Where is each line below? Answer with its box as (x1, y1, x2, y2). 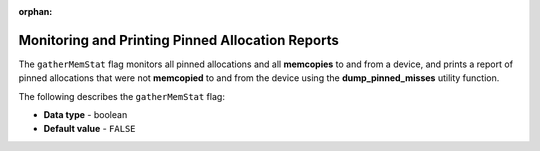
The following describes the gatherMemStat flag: (18, 90, 225, 102)
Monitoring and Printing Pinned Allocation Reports (18, 31, 339, 49)
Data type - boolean (43, 109, 128, 121)
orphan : (18, 6, 53, 17)
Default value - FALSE (43, 123, 136, 135)
